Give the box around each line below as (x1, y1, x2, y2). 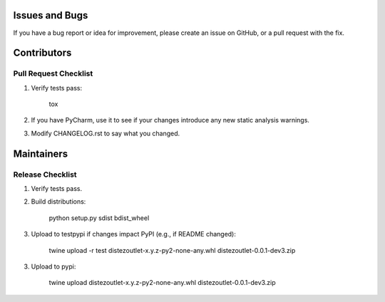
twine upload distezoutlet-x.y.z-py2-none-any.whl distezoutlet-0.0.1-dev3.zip (48, 278, 276, 287)
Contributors (13, 47, 72, 59)
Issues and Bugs (13, 9, 88, 21)
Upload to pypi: (31, 262, 76, 271)
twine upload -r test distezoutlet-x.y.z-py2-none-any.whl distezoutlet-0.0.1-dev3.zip (48, 246, 296, 254)
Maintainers (13, 147, 68, 160)
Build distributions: (31, 197, 86, 206)
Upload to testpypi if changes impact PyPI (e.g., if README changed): (31, 230, 237, 239)
